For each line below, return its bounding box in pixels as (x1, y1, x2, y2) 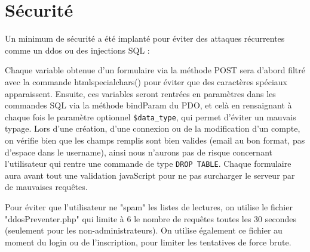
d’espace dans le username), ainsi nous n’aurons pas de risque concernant (5, 145, 272, 158)
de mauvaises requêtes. (5, 181, 88, 193)
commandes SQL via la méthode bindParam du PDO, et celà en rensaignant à (5, 99, 292, 111)
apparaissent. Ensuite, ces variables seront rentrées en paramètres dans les (5, 87, 276, 99)
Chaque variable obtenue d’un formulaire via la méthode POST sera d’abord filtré (5, 64, 306, 76)
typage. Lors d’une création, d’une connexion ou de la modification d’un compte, (5, 122, 300, 135)
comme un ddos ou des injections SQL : (5, 43, 150, 56)
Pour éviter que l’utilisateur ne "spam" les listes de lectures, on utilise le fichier (5, 200, 293, 213)
